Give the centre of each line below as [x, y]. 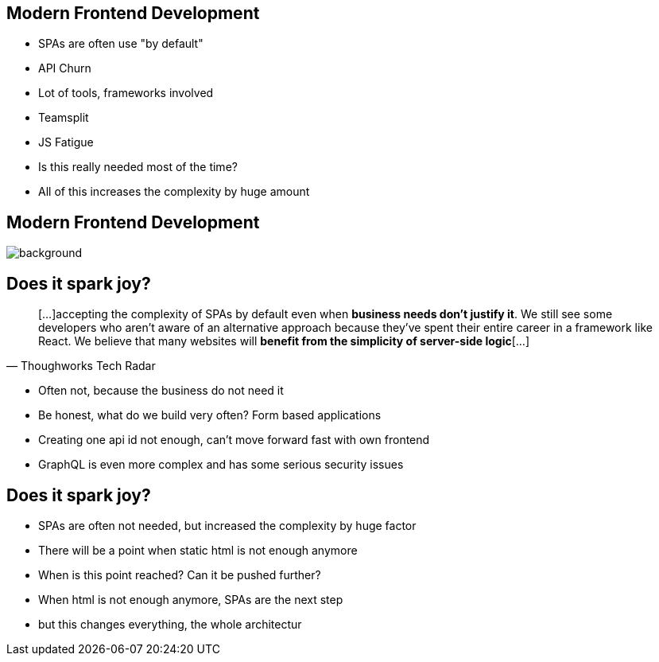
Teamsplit [64, 118]
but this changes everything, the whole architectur [170, 624]
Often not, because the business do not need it [161, 391]
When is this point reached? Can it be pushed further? [180, 574]
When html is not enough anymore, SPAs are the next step [191, 599]
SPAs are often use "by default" [121, 44]
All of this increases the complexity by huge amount [174, 192]
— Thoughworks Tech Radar [81, 366]
